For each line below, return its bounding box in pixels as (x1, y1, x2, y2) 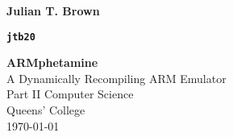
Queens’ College (6, 102, 85, 118)
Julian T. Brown (6, 2, 100, 19)
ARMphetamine (6, 54, 98, 71)
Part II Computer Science (6, 85, 134, 102)
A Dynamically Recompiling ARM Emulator (6, 69, 227, 86)
